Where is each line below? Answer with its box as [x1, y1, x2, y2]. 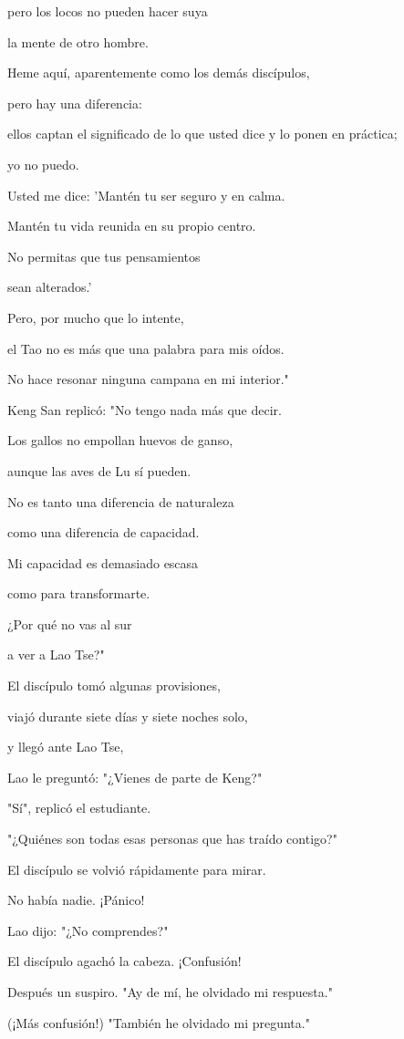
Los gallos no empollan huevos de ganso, [7, 431, 233, 450]
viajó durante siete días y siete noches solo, [7, 706, 248, 725]
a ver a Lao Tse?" [7, 645, 105, 664]
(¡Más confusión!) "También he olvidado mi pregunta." [7, 1013, 310, 1032]
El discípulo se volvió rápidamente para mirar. [7, 859, 266, 878]
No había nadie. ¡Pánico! [7, 890, 145, 909]
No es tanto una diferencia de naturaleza [7, 492, 234, 511]
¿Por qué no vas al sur [7, 614, 132, 633]
